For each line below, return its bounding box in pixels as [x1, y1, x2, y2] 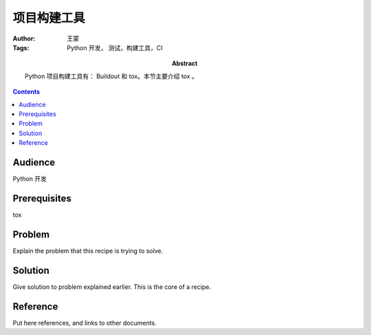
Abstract [172, 59, 198, 68]
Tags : [12, 43, 30, 51]
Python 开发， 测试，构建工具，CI [67, 43, 163, 51]
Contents [12, 88, 41, 96]
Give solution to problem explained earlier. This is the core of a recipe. [12, 282, 212, 291]
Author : [12, 34, 36, 43]
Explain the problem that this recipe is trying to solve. [12, 246, 164, 255]
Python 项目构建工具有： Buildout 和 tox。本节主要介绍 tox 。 [25, 72, 199, 80]
